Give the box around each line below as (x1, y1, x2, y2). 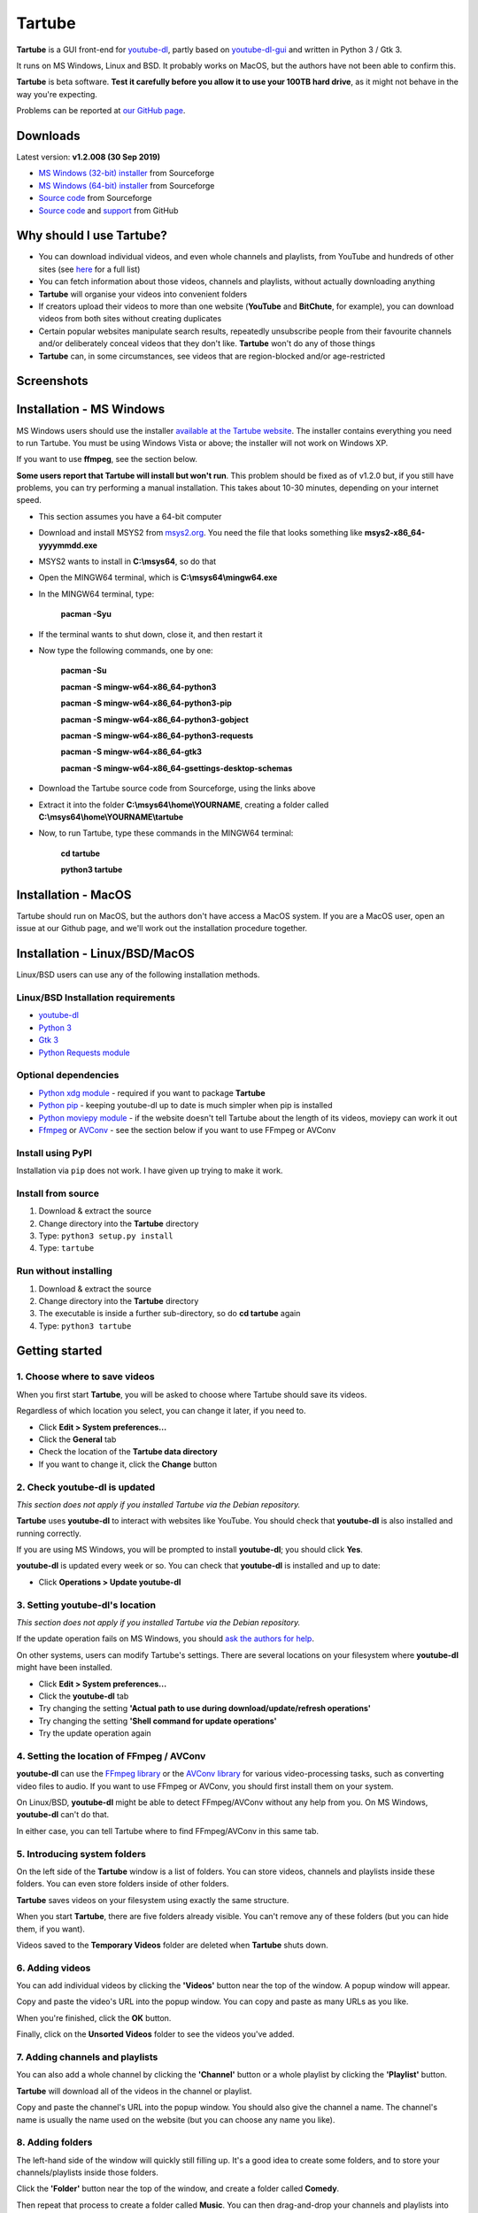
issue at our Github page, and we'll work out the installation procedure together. (16, 923, 308, 934)
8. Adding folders (16, 2136, 93, 2148)
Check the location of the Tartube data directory (38, 1446, 218, 1457)
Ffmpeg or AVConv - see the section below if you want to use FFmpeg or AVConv (38, 1124, 336, 1135)
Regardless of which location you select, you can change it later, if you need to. (16, 1406, 306, 1416)
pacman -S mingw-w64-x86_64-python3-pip (60, 698, 232, 708)
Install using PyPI (16, 1146, 93, 1159)
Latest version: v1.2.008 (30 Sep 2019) (16, 151, 161, 163)
